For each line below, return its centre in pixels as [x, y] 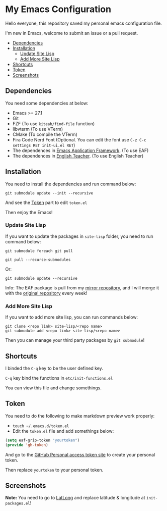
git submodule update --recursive [41, 278]
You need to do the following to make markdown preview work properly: [80, 416]
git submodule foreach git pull [39, 251]
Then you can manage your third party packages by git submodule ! [75, 340]
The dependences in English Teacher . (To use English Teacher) [78, 156]
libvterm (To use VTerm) [38, 129]
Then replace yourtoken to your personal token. [54, 470]
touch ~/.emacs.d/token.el [41, 426]
